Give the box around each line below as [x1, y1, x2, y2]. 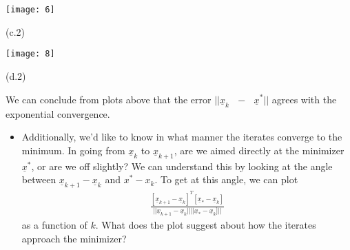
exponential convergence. [6, 106, 110, 121]
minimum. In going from [21, 143, 125, 157]
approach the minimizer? [21, 231, 127, 245]
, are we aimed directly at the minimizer [174, 143, 344, 157]
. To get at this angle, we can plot [154, 172, 298, 187]
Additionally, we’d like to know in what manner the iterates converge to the [21, 129, 342, 144]
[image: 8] [6, 49, 55, 59]
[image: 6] [6, 5, 55, 14]
